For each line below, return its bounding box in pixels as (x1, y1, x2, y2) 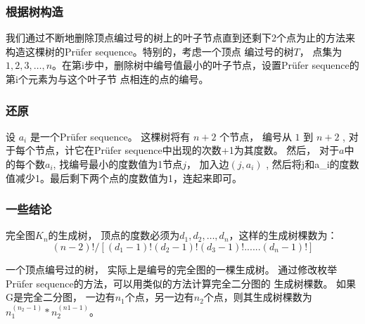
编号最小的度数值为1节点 (69, 157, 183, 171)
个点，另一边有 (124, 290, 194, 304)
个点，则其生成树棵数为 (203, 290, 312, 304)
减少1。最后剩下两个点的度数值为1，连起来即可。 (15, 170, 242, 185)
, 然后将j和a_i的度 (266, 157, 350, 171)
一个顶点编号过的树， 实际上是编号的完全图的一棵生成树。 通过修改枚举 (6, 262, 338, 276)
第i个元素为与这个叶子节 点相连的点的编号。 (6, 72, 209, 86)
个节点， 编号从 (219, 129, 292, 143)
